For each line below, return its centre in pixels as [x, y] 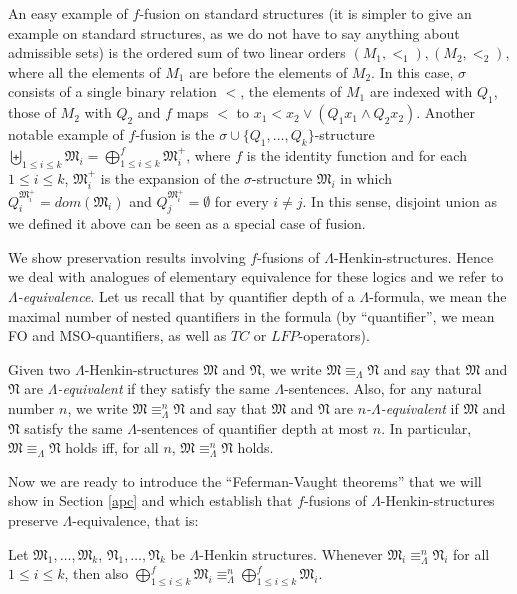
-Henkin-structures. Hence [413, 256]
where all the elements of [84, 71]
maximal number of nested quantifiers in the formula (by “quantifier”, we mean [251, 315]
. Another [446, 112]
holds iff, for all [112, 447]
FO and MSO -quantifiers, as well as [117, 335]
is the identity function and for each [356, 154]
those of [32, 112]
